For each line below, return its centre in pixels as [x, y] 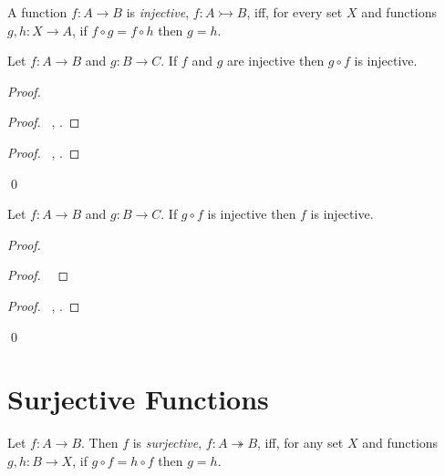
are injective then [275, 61]
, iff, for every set [295, 12]
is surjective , [167, 443]
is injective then [252, 214]
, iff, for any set [300, 443]
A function [37, 12]
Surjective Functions [138, 399]
